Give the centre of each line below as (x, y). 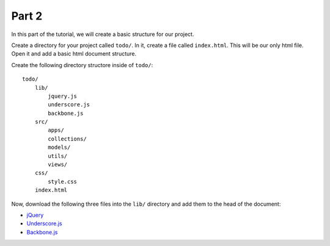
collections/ (67, 139)
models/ (59, 147)
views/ (58, 165)
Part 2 (27, 16)
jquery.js (63, 96)
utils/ (58, 156)
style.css (63, 181)
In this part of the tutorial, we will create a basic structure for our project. (103, 34)
